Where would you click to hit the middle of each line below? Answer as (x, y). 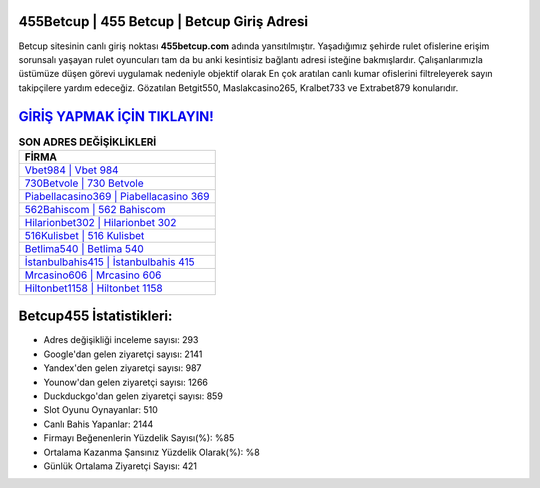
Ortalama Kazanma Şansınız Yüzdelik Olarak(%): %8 (151, 452)
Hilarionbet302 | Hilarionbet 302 (100, 222)
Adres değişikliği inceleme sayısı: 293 (121, 340)
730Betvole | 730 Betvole (84, 183)
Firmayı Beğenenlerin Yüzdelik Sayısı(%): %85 (139, 438)
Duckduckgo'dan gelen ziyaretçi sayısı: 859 (133, 396)
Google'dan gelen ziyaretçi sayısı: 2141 (123, 354)
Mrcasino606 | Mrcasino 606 (93, 275)
